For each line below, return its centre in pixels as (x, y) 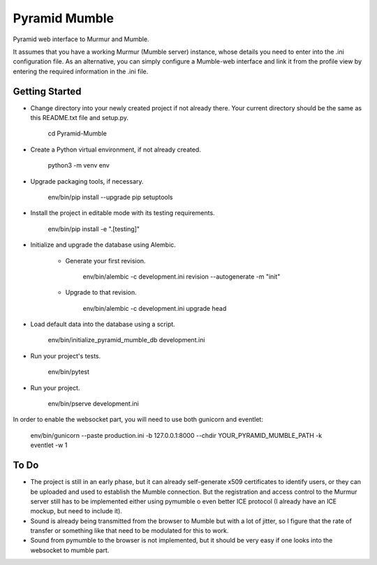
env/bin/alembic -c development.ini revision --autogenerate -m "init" (182, 277)
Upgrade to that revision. (101, 293)
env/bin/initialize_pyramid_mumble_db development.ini (126, 340)
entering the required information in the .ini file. (81, 71)
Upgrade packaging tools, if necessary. (87, 181)
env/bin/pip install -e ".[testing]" (94, 229)
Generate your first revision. (105, 261)
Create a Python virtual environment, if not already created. (116, 149)
